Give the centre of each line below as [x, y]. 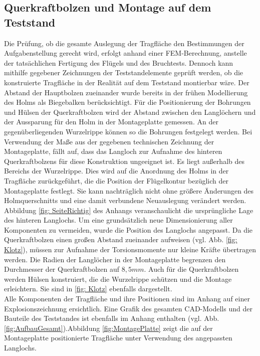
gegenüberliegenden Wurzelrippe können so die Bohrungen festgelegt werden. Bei [128, 131]
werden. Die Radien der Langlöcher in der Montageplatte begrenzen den [115, 259]
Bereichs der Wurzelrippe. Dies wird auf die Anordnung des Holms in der [116, 171]
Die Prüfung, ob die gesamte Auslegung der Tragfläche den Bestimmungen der [124, 43]
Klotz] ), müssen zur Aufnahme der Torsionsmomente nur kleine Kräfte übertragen [130, 249]
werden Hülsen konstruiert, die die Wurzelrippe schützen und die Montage [118, 279]
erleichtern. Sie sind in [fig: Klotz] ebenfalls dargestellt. [88, 289]
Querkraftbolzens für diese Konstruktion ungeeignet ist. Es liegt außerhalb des [124, 161]
